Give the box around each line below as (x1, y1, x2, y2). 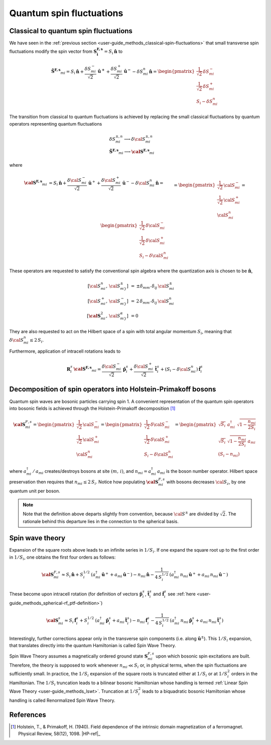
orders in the (231, 671, 258, 677)
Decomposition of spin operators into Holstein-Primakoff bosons (9, 385, 216, 394)
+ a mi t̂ (112, 618, 127, 625)
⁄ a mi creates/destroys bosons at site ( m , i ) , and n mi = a (33, 468, 152, 476)
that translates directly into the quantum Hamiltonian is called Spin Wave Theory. (9, 642, 176, 648)
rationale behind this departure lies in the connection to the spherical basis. (23, 518, 179, 524)
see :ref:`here (168, 591, 196, 597)
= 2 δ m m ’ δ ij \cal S (130, 298, 169, 305)
